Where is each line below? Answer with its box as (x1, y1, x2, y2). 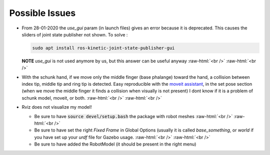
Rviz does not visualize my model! (21, 104, 92, 110)
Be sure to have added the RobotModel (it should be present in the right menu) (34, 141, 196, 147)
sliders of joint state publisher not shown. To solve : (21, 31, 128, 37)
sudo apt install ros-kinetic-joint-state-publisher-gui (32, 45, 175, 51)
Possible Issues (9, 7, 76, 18)
